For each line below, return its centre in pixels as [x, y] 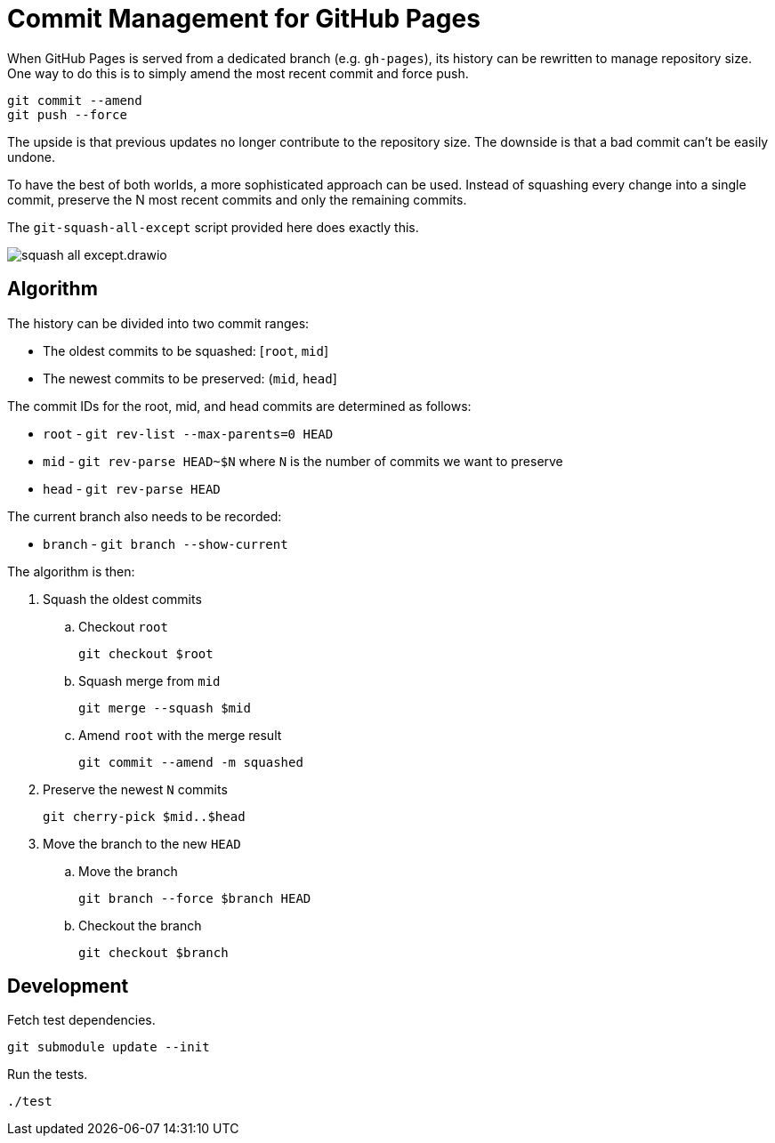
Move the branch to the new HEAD [142, 843]
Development [68, 986]
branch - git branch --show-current [165, 543]
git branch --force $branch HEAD [195, 898]
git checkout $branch [153, 952]
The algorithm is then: [71, 571]
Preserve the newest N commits [135, 789]
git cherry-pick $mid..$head [144, 816]
